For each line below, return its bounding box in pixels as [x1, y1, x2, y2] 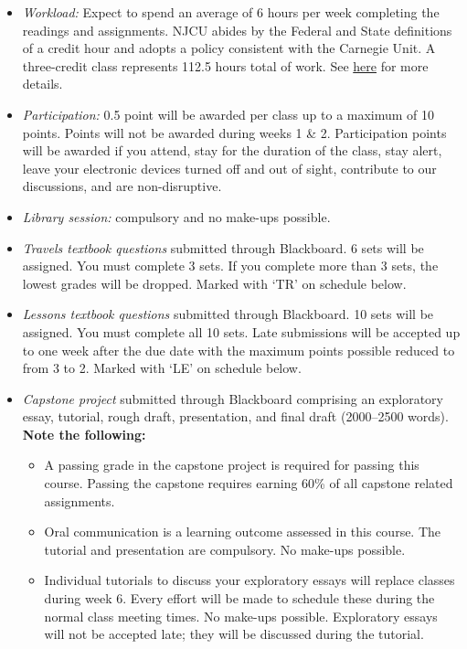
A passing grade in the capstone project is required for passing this [44, 455, 419, 474]
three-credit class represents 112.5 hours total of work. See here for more [22, 56, 429, 75]
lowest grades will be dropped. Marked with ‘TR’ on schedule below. [22, 273, 407, 293]
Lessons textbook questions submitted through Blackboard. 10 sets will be [22, 304, 434, 324]
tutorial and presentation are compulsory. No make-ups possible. [44, 539, 406, 559]
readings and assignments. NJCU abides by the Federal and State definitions [22, 20, 452, 39]
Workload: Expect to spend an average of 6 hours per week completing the [22, 3, 440, 21]
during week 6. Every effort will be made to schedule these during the [44, 589, 435, 608]
